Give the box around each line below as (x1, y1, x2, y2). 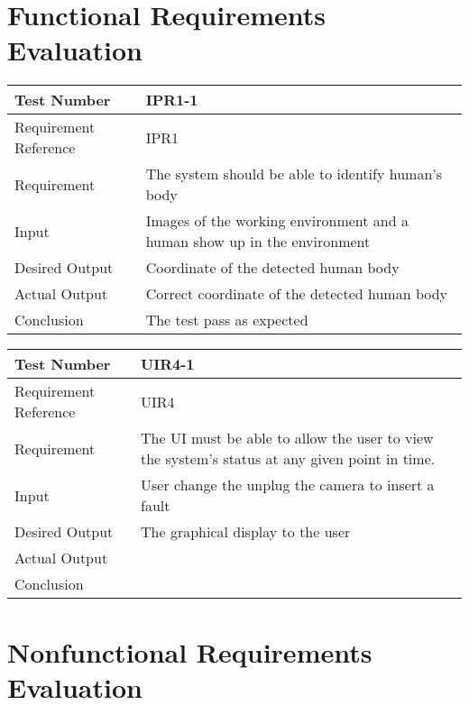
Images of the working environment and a (145, 210, 409, 232)
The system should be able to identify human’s (145, 163, 443, 185)
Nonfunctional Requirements (7, 633, 372, 670)
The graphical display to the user (141, 521, 351, 543)
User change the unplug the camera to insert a (141, 474, 435, 496)
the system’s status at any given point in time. (141, 448, 436, 470)
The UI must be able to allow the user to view (141, 427, 434, 449)
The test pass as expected (145, 309, 308, 331)
